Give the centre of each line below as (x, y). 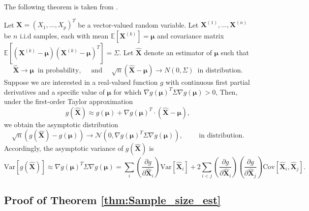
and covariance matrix (191, 36)
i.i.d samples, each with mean (64, 36)
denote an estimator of (178, 53)
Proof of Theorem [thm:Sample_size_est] (112, 200)
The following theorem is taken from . (61, 6)
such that (235, 53)
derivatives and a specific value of (54, 91)
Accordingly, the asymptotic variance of (64, 148)
